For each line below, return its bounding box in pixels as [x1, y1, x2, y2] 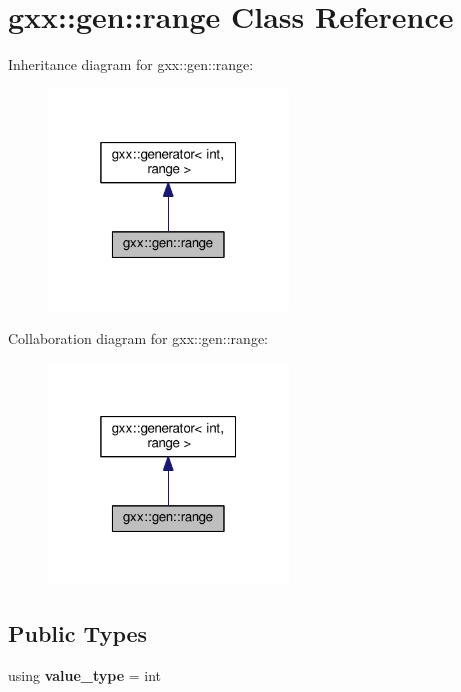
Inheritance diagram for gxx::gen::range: [8, 54, 254, 75]
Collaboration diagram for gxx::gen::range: [8, 328, 268, 349]
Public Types [8, 618, 148, 649]
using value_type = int [8, 665, 162, 686]
